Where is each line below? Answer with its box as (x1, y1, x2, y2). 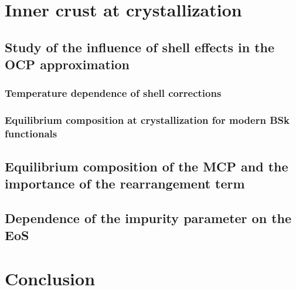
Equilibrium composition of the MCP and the (5, 157, 288, 175)
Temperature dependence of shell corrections (5, 86, 222, 100)
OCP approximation (5, 55, 130, 73)
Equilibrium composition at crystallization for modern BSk (5, 113, 290, 127)
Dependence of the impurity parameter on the (5, 208, 292, 227)
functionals (5, 126, 57, 141)
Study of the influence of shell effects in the (5, 38, 275, 56)
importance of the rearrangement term (5, 174, 245, 192)
